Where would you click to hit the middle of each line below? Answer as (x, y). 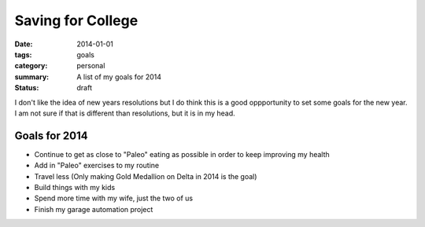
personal (91, 66)
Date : (24, 44)
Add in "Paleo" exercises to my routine (97, 166)
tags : (23, 54)
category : (31, 66)
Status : (27, 88)
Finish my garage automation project (94, 209)
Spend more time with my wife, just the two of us (113, 198)
